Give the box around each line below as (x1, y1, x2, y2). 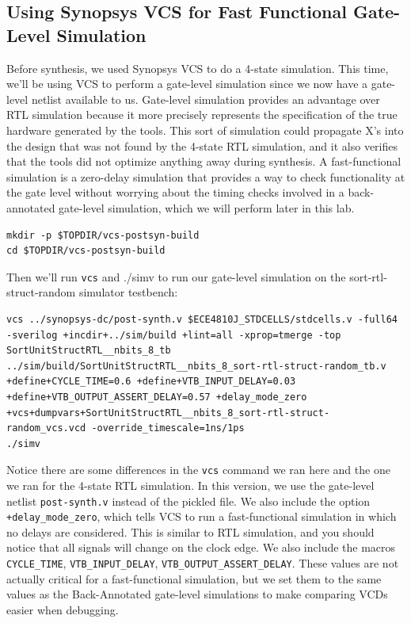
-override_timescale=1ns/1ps (91, 422, 245, 434)
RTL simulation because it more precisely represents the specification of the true (6, 106, 398, 123)
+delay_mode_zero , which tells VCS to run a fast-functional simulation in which (6, 508, 397, 525)
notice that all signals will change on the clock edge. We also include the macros (6, 539, 396, 556)
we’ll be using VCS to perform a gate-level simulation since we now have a (6, 75, 368, 92)
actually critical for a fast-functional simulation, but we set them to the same (6, 570, 382, 587)
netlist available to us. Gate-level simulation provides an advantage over (31, 90, 380, 107)
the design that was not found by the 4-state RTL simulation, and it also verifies (6, 137, 398, 154)
